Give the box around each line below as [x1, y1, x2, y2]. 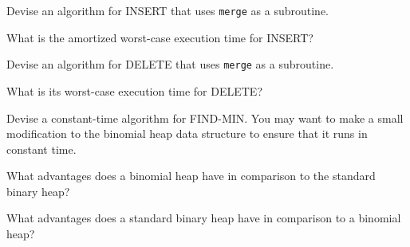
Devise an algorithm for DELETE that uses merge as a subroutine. [6, 56, 334, 73]
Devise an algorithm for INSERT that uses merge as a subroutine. [6, 2, 329, 18]
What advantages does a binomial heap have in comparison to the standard [6, 167, 376, 184]
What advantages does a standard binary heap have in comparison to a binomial [6, 210, 401, 226]
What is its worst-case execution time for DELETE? [6, 82, 262, 99]
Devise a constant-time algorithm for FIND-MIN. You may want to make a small [6, 109, 404, 126]
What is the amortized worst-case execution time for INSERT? [6, 29, 313, 45]
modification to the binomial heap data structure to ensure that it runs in [6, 125, 368, 142]
